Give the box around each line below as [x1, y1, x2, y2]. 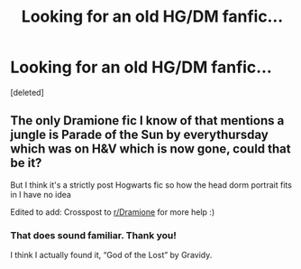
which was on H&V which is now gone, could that [10, 142, 291, 157]
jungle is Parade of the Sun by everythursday [10, 127, 269, 143]
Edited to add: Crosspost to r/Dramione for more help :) [10, 206, 215, 218]
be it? [10, 155, 42, 171]
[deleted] [10, 87, 44, 97]
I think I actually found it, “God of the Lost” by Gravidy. [10, 250, 213, 261]
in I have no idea [10, 189, 71, 199]
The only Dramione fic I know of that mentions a [10, 113, 285, 128]
